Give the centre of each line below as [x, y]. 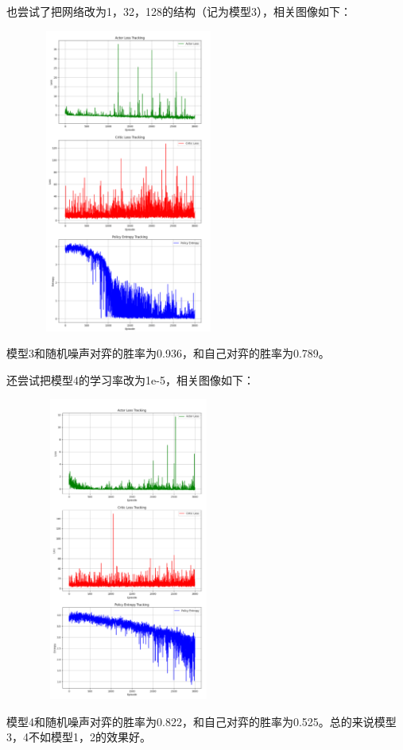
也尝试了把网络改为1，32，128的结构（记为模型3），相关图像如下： [179, 11]
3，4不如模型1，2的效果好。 [79, 737]
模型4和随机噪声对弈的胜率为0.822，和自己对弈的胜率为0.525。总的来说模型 [201, 721]
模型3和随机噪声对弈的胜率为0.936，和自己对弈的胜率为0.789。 [168, 353]
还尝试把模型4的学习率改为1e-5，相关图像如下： [130, 379]
